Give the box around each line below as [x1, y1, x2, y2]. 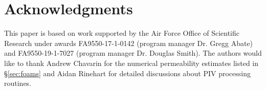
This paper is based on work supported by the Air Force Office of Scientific [4, 28, 239, 38]
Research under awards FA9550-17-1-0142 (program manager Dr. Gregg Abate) [4, 37, 253, 48]
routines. [4, 78, 32, 88]
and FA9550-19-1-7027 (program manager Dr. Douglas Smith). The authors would [4, 48, 262, 58]
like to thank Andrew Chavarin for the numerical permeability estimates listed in [4, 57, 259, 68]
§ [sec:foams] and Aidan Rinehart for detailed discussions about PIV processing [4, 67, 251, 78]
